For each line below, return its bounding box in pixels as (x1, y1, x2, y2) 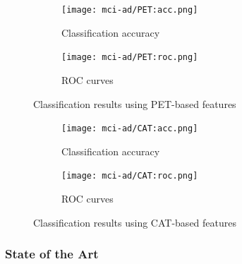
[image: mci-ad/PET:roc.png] (61, 52, 198, 63)
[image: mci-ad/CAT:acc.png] (61, 124, 198, 134)
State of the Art (5, 245, 99, 263)
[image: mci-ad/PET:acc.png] (61, 5, 198, 15)
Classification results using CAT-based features (33, 215, 236, 229)
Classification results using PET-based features (33, 96, 236, 111)
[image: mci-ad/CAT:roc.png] (61, 171, 198, 181)
